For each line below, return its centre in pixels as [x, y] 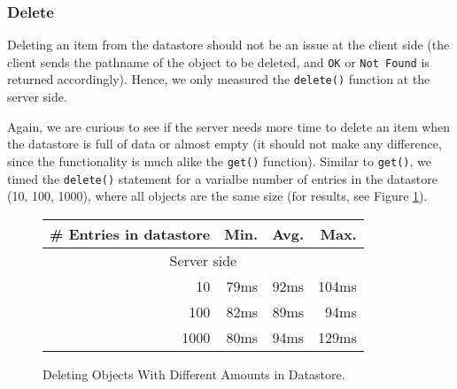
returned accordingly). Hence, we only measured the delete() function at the [219, 79]
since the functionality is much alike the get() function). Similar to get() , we [219, 160]
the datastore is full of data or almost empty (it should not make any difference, [225, 144]
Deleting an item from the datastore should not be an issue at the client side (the [228, 45]
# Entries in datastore [130, 233]
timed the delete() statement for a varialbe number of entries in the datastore [222, 178]
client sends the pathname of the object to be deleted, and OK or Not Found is [218, 61]
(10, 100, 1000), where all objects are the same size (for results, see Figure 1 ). [217, 196]
